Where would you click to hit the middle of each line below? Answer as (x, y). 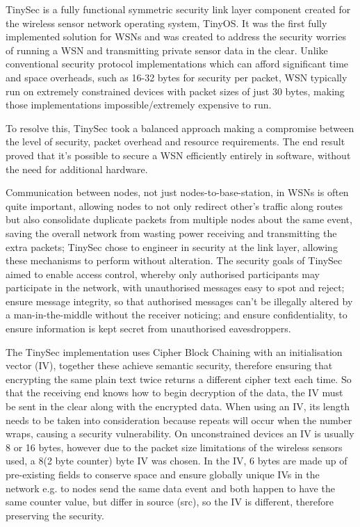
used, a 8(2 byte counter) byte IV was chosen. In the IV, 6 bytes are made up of (177, 461)
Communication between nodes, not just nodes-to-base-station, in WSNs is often (177, 192)
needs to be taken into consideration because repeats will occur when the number (179, 420)
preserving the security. (55, 515)
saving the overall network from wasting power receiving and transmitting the (171, 233)
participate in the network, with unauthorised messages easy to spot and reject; (175, 287)
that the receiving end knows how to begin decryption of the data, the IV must (174, 392)
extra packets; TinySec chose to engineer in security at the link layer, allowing (172, 246)
